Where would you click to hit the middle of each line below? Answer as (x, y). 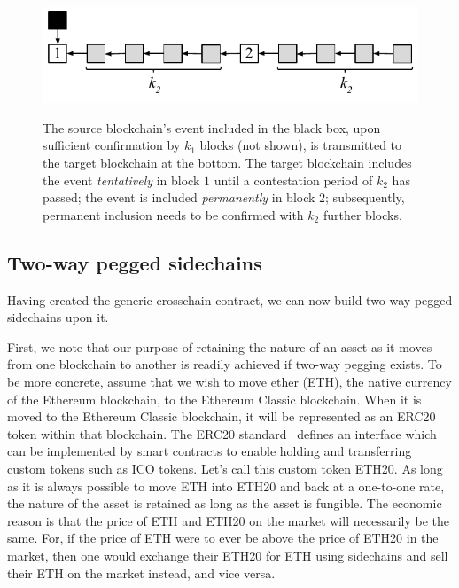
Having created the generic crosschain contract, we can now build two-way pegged (230, 299)
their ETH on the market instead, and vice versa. (141, 572)
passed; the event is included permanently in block (179, 197)
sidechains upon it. (58, 317)
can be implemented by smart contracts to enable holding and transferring (210, 451)
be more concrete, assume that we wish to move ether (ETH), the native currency (229, 381)
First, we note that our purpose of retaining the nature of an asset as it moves (220, 346)
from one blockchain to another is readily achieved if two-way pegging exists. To (225, 364)
